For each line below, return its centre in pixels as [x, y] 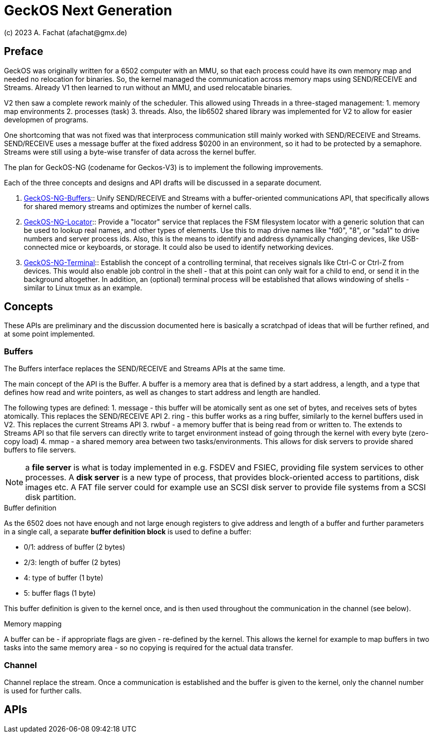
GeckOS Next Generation [88, 10]
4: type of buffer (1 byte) [64, 578]
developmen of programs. [46, 119]
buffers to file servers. [40, 450]
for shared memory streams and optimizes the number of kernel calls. [138, 206]
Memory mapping [33, 624]
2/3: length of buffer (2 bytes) [72, 563]
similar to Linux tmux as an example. [83, 287]
